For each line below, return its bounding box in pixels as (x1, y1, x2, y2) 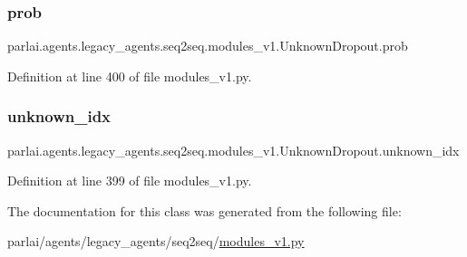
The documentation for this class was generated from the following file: (7, 201, 402, 220)
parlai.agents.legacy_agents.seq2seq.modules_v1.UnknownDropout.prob (7, 36, 408, 55)
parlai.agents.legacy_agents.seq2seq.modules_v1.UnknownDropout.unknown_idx (7, 140, 460, 159)
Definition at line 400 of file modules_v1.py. (7, 66, 252, 85)
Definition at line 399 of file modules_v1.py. (7, 171, 252, 190)
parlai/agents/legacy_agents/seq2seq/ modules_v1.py (7, 232, 305, 251)
